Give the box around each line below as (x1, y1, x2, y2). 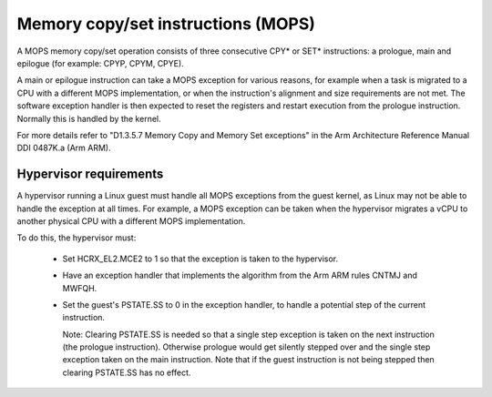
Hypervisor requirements (16, 167, 164, 182)
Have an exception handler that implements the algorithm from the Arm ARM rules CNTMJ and (62, 270, 418, 281)
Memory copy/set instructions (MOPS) (16, 14, 316, 34)
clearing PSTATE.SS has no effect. (62, 367, 191, 378)
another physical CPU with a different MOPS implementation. (16, 215, 246, 227)
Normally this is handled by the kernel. (16, 113, 161, 124)
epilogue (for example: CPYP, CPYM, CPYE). (16, 57, 184, 68)
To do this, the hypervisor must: (16, 232, 137, 243)
